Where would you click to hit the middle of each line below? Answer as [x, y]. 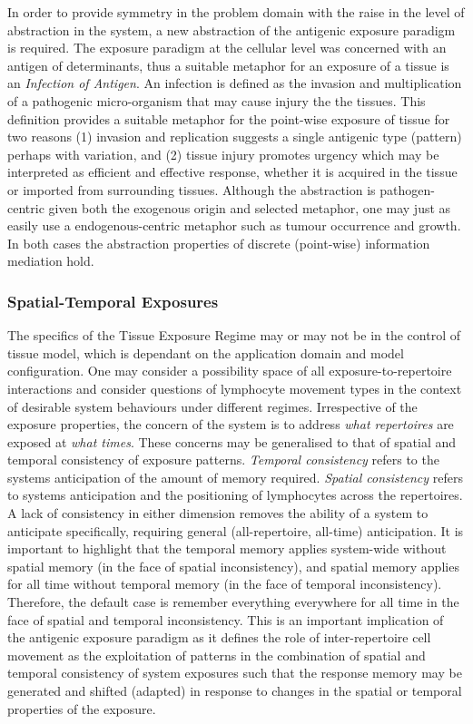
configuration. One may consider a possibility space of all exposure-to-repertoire [230, 371]
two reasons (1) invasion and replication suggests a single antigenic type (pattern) [235, 137]
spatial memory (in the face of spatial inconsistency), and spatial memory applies [233, 566]
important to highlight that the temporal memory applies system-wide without [227, 548]
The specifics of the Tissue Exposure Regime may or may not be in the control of [234, 335]
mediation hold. [51, 261]
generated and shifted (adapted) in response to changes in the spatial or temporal [235, 690]
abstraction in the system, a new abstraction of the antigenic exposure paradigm [232, 29]
